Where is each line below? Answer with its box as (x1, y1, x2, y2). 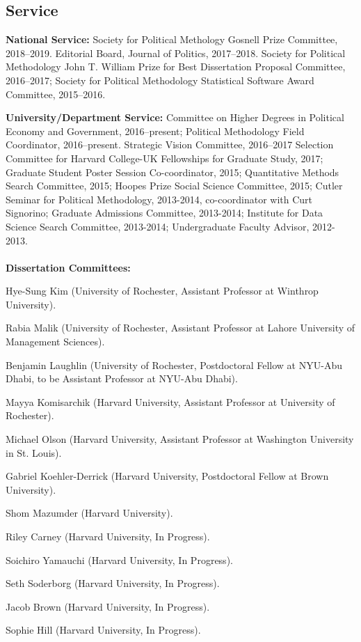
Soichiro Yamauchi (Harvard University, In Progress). (6, 552, 233, 567)
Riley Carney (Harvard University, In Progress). (6, 529, 210, 544)
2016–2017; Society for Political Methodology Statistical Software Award (6, 72, 314, 87)
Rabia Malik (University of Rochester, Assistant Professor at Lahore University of (6, 320, 355, 335)
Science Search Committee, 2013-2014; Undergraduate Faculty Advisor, (6, 219, 310, 233)
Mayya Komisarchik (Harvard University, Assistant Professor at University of (6, 394, 335, 409)
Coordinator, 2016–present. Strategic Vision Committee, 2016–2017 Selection (6, 137, 334, 152)
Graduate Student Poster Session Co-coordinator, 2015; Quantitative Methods (6, 164, 339, 179)
